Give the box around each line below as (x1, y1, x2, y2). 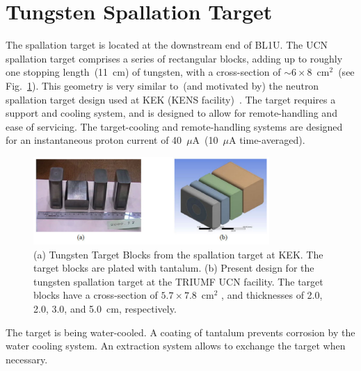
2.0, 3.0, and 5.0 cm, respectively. (33, 302, 177, 316)
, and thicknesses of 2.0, (221, 288, 323, 302)
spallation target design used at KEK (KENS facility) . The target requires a (6, 92, 336, 106)
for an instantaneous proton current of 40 (6, 133, 182, 147)
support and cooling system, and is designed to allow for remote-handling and (6, 106, 337, 120)
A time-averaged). (228, 133, 305, 147)
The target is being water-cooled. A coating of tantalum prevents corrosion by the (6, 324, 355, 339)
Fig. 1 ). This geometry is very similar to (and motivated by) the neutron (6, 78, 319, 92)
